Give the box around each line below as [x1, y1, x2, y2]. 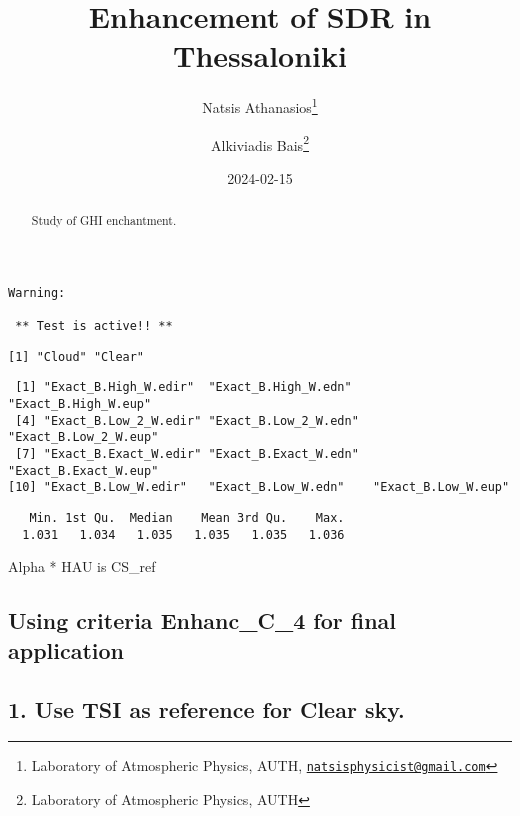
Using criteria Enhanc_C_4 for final [8, 605, 397, 636]
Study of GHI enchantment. [31, 212, 177, 229]
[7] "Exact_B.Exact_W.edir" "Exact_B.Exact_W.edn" [15, 447, 359, 462]
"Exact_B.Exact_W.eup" [8, 463, 159, 478]
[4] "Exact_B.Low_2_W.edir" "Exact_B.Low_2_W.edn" [15, 413, 359, 428]
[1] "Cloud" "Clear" [8, 349, 145, 364]
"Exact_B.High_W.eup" [8, 397, 152, 412]
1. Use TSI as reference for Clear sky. [8, 693, 405, 724]
